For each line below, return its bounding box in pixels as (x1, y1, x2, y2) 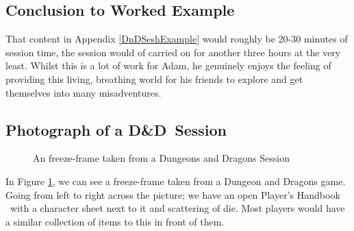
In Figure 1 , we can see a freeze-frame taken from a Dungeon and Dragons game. (5, 173, 346, 188)
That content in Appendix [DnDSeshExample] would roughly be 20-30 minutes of (5, 32, 348, 46)
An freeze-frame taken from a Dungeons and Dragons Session (33, 151, 290, 165)
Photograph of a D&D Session (5, 119, 227, 140)
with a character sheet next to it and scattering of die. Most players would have (10, 201, 345, 215)
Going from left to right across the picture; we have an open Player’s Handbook (5, 187, 340, 202)
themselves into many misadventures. (5, 85, 162, 99)
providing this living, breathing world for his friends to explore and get (5, 71, 303, 86)
